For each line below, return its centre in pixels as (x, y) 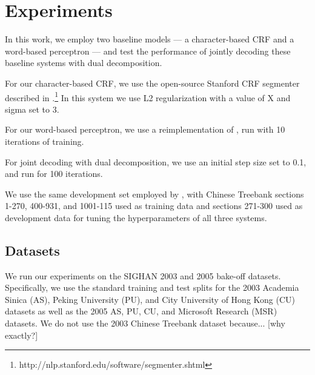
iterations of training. (45, 141)
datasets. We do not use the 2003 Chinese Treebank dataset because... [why (145, 323)
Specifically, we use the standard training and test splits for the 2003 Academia (152, 287)
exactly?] (22, 335)
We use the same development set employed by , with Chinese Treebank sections (154, 194)
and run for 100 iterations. (54, 174)
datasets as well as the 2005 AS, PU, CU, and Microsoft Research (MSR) (141, 311)
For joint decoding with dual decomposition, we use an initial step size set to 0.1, (156, 161)
